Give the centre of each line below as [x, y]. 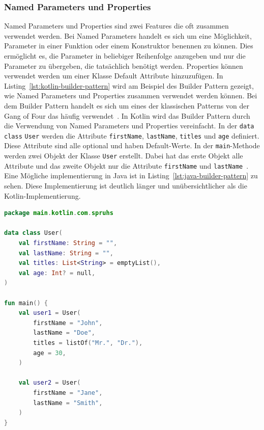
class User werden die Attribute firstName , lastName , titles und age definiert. [132, 135]
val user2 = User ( [50, 383]
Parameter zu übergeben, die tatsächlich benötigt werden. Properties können [124, 65]
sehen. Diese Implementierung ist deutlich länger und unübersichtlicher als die [126, 186]
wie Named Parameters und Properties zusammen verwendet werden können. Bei [131, 96]
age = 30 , [50, 353]
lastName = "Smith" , [68, 403]
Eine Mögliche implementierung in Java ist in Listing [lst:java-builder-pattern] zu [131, 176]
